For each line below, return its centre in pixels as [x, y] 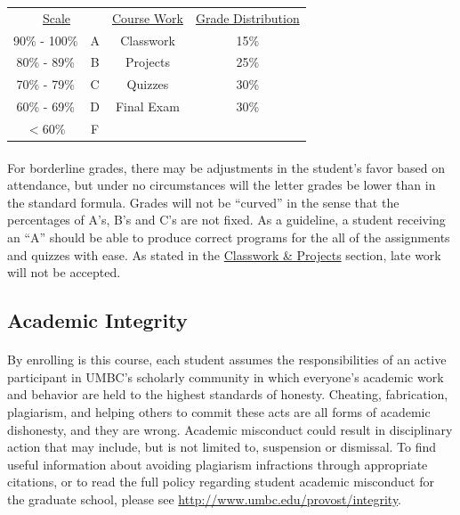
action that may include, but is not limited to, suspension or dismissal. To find [222, 447]
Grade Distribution [247, 17]
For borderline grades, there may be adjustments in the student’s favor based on [226, 167]
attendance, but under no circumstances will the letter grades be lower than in [222, 185]
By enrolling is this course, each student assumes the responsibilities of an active [227, 360]
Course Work [148, 17]
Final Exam [147, 106]
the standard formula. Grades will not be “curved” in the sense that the [203, 202]
